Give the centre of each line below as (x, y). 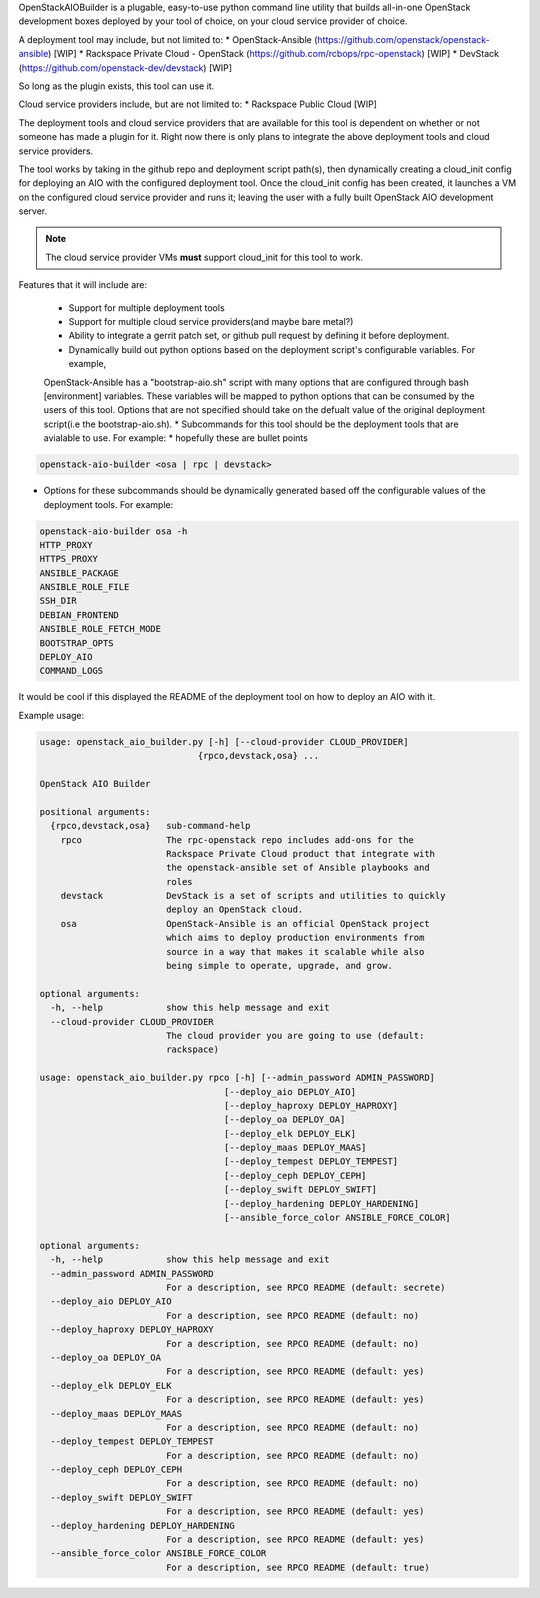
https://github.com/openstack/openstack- (403, 39)
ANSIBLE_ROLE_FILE (84, 587)
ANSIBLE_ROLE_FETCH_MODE (100, 629)
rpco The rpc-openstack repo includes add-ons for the (237, 839)
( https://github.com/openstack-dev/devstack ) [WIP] (125, 67)
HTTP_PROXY (66, 544)
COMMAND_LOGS (71, 671)
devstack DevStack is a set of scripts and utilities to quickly (253, 896)
